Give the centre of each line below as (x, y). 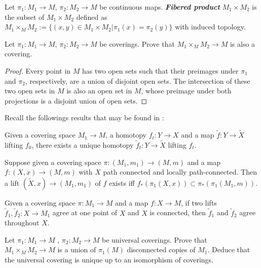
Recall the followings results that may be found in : (84, 118)
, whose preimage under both (186, 91)
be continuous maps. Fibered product (160, 7)
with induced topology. (210, 27)
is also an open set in (99, 91)
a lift (12, 182)
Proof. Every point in (38, 70)
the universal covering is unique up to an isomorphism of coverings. (109, 259)
